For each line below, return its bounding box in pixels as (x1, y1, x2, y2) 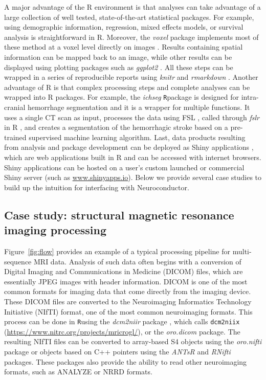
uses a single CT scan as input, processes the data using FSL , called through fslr (4, 111, 259, 122)
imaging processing (4, 222, 107, 238)
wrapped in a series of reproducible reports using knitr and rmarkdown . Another (4, 72, 258, 82)
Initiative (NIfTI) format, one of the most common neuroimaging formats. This (4, 306, 253, 317)
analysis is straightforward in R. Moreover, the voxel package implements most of (4, 31, 259, 42)
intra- (241, 92, 259, 102)
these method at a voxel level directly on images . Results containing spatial (4, 41, 243, 52)
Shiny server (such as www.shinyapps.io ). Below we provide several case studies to (4, 172, 262, 183)
